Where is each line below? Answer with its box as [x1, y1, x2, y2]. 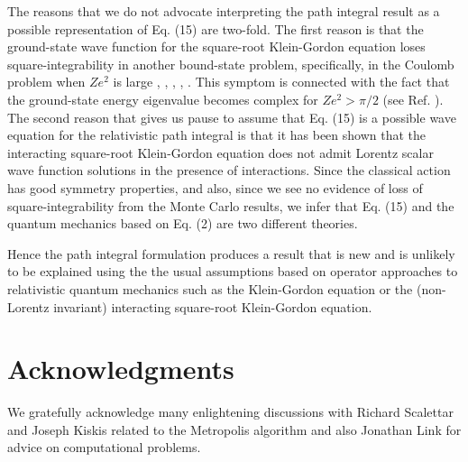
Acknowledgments [7, 350, 234, 387]
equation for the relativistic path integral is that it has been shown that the [7, 125, 427, 144]
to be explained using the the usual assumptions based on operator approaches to [7, 262, 458, 281]
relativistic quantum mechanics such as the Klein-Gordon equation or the [7, 279, 413, 298]
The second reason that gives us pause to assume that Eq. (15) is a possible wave [7, 107, 456, 126]
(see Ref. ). [382, 89, 444, 108]
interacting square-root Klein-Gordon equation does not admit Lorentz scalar [7, 143, 434, 162]
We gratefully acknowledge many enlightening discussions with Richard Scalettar [7, 402, 454, 421]
